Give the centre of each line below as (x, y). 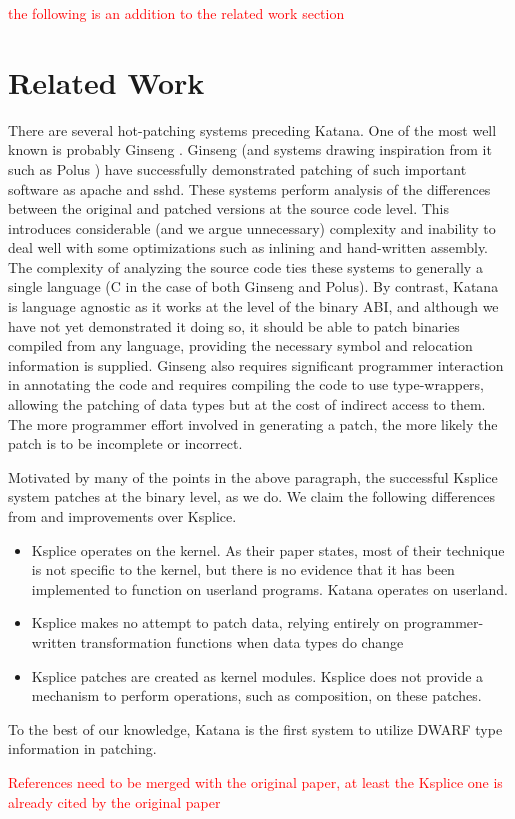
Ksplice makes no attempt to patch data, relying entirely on (215, 622)
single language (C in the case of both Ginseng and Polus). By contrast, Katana (253, 286)
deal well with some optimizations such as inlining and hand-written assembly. (248, 247)
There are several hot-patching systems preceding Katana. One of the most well (252, 129)
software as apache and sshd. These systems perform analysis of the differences (249, 188)
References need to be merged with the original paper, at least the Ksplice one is (255, 781)
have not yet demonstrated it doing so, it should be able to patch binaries (234, 325)
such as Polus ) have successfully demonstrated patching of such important (237, 168)
